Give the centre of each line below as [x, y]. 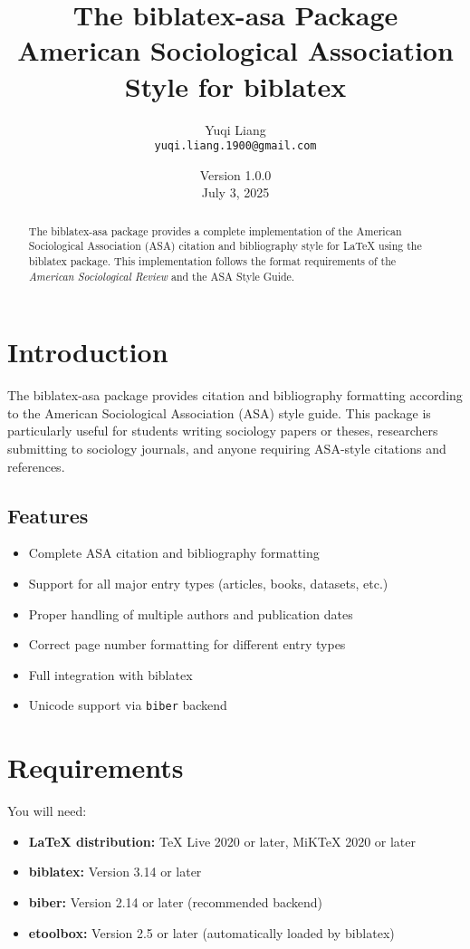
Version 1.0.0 [235, 174]
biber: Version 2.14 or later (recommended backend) [176, 902]
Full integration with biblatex [110, 674]
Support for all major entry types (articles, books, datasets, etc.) [208, 584]
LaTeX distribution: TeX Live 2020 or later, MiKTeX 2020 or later [222, 841]
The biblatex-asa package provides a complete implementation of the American [215, 230]
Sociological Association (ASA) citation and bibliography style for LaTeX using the [225, 246]
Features [48, 515]
